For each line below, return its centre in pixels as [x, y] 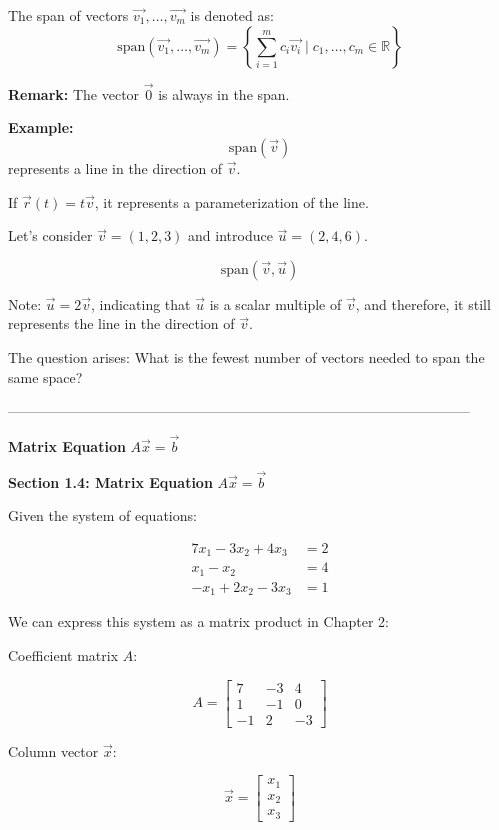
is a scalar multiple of [275, 303]
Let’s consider [50, 235]
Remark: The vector [74, 93]
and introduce [230, 235]
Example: [41, 127]
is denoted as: [232, 15]
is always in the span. [224, 93]
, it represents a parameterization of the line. [231, 201]
